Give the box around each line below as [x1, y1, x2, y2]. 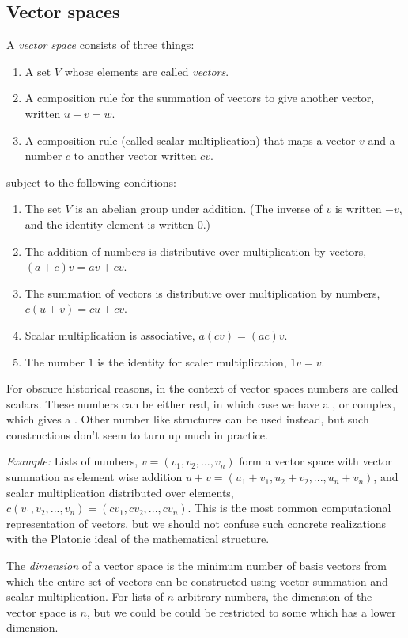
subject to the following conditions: [6, 173, 176, 190]
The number [25, 353, 85, 370]
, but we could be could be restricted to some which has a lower [86, 603, 396, 620]
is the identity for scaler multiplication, [97, 353, 287, 370]
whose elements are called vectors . [64, 63, 229, 79]
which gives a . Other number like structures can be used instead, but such [6, 411, 369, 427]
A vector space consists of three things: [6, 36, 195, 53]
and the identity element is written [25, 215, 195, 232]
